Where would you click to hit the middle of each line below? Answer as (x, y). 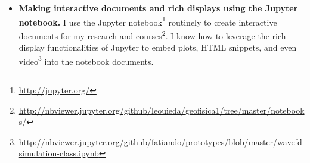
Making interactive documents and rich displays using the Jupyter (158, 8)
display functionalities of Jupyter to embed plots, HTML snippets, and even (158, 47)
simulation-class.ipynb (59, 153)
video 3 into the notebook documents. (86, 60)
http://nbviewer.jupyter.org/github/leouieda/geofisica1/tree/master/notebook (162, 110)
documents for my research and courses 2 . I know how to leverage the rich (152, 35)
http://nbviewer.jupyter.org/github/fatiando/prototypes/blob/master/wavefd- (162, 141)
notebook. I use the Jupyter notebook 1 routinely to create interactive (148, 21)
